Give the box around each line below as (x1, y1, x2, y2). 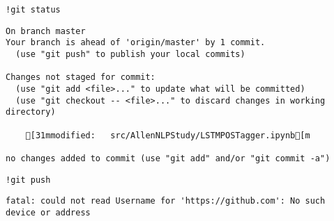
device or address (6, 207, 91, 218)
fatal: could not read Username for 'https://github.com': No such (6, 196, 326, 206)
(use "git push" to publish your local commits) (15, 49, 245, 59)
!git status (6, 5, 61, 15)
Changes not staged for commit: (6, 72, 155, 83)
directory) (6, 107, 56, 117)
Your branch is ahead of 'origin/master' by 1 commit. (6, 38, 266, 48)
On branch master (6, 26, 86, 36)
